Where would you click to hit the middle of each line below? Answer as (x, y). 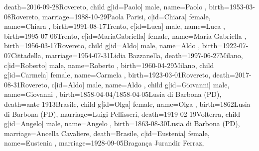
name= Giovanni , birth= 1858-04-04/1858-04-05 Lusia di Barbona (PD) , (113, 94)
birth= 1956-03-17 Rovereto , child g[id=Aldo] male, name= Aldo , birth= (114, 45)
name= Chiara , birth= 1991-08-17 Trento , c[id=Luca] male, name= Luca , (115, 26)
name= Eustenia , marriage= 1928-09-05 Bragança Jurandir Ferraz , (104, 143)
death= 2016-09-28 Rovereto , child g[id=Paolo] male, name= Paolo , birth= (117, 6)
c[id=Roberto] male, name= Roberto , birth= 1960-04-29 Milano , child (109, 65)
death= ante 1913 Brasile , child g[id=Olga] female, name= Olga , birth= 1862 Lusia (127, 104)
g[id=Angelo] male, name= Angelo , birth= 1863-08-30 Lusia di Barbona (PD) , (122, 123)
